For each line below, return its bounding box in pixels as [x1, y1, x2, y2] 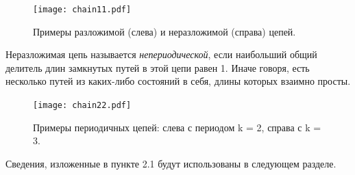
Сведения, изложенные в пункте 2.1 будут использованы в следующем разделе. [5, 156, 336, 170]
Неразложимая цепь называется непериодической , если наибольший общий [5, 47, 317, 62]
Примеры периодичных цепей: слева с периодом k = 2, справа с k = [33, 120, 321, 134]
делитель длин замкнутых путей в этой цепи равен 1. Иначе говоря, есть [5, 60, 310, 75]
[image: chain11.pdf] [33, 5, 132, 14]
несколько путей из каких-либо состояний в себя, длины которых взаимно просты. [5, 74, 351, 88]
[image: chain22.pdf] [33, 100, 132, 111]
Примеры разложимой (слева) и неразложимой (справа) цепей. [33, 24, 296, 38]
